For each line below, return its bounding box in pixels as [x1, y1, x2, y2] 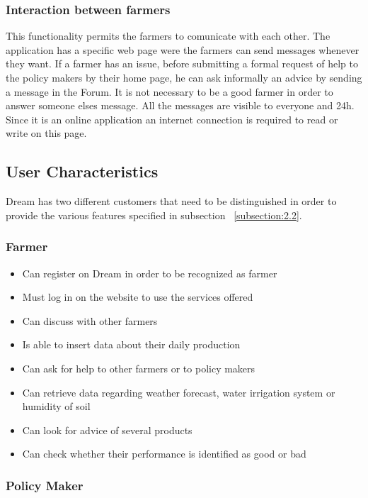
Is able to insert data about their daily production [22, 337, 241, 352]
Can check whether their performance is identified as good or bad [22, 446, 306, 461]
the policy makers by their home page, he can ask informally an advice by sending [6, 70, 362, 84]
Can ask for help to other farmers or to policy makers [22, 360, 255, 375]
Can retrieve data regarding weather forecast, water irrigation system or [22, 384, 335, 399]
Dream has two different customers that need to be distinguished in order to [6, 194, 337, 209]
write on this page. [6, 126, 87, 140]
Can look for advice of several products [22, 422, 192, 437]
